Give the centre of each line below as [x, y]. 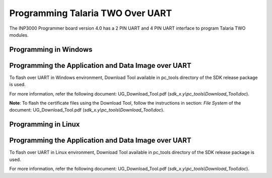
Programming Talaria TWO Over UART [91, 13]
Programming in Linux [45, 124]
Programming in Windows [51, 50]
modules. [19, 35]
